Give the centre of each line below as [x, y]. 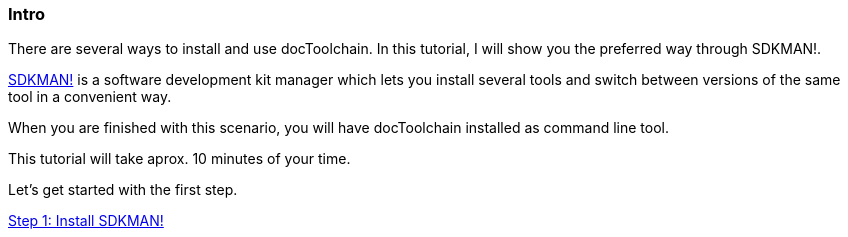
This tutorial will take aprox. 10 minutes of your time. [179, 159]
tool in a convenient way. [90, 97]
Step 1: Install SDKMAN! [86, 221]
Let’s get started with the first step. [123, 190]
